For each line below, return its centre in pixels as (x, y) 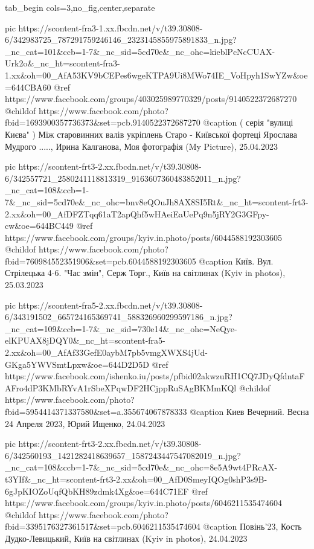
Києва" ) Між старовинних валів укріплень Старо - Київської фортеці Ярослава (151, 134)
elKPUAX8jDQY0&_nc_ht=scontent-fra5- (85, 340)
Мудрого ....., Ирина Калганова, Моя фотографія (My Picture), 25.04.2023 (141, 146)
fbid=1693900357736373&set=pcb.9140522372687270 (103, 122)
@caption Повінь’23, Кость (252, 526)
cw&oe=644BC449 (39, 226)
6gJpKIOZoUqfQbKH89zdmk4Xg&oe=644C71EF (97, 491)
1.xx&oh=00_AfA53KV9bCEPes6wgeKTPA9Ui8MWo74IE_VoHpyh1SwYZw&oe (156, 75)
